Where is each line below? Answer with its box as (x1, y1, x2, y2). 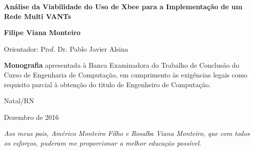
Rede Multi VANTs (4, 11, 71, 21)
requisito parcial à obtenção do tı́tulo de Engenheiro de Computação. (4, 79, 211, 89)
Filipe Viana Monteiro (4, 27, 81, 38)
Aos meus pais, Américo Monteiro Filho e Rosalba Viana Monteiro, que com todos (4, 128, 250, 138)
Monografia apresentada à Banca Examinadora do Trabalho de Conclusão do (4, 60, 239, 70)
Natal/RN (4, 95, 34, 106)
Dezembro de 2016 (4, 112, 59, 122)
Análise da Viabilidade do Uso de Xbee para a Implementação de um (4, 1, 243, 11)
